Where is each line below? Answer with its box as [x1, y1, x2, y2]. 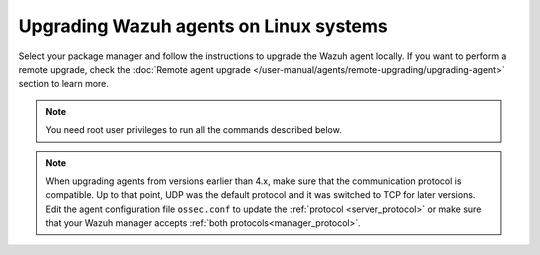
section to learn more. [18, 78, 110, 90]
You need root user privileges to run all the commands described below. [45, 124, 342, 136]
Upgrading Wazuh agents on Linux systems [18, 15, 389, 37]
